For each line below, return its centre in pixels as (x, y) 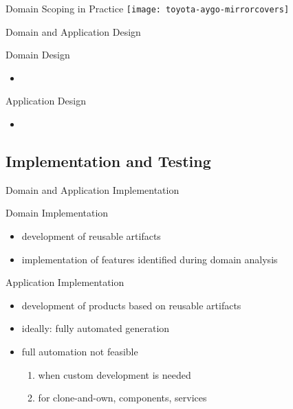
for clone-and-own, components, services (122, 398)
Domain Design (38, 55)
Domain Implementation (57, 213)
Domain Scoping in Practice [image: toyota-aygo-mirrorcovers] (148, 8)
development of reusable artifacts (91, 236)
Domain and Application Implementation (93, 189)
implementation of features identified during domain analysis (150, 259)
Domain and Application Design (73, 31)
